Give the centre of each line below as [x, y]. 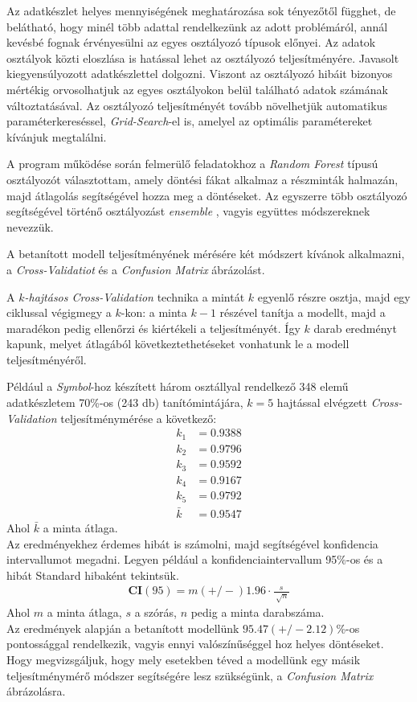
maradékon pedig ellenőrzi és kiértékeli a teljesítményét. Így [153, 328]
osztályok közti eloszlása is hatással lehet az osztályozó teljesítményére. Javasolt [203, 57]
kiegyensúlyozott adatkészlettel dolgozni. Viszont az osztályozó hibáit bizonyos [200, 74]
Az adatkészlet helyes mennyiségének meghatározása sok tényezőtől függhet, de [201, 10]
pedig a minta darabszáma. [258, 612]
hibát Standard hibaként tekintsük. [93, 575]
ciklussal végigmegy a [59, 312]
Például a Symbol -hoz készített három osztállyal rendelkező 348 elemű [178, 386]
